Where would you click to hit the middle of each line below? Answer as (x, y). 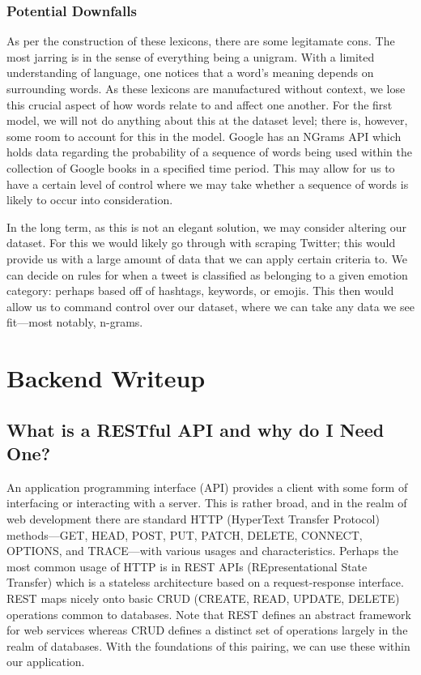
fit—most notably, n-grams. (75, 322)
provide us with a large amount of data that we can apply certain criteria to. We (207, 258)
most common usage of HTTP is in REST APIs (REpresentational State (187, 566)
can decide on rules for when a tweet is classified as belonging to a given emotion (207, 274)
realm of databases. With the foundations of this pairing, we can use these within (208, 645)
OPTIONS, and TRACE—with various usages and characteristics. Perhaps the (203, 551)
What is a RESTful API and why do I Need (196, 429)
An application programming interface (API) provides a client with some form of (207, 487)
